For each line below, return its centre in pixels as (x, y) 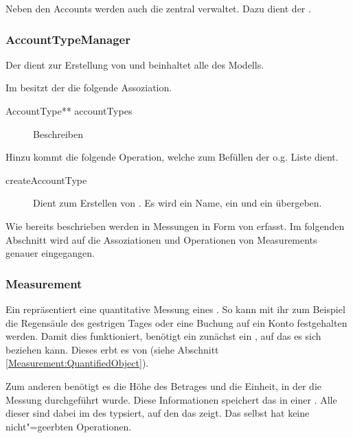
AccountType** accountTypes (69, 111)
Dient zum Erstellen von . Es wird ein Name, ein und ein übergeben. (178, 203)
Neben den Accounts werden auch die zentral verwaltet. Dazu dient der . (158, 8)
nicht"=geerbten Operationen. (69, 426)
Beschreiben (58, 134)
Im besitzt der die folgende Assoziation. (89, 88)
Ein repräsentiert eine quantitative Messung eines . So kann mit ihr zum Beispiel (175, 309)
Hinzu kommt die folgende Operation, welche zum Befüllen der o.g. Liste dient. (172, 157)
